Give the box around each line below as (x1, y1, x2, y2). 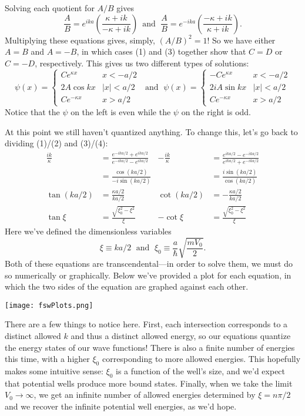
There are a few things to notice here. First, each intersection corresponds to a (5, 318, 288, 330)
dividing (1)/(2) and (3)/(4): (5, 137, 108, 149)
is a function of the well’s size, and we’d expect (116, 365, 286, 377)
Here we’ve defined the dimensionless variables (5, 224, 172, 237)
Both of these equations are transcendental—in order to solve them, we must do (5, 257, 293, 269)
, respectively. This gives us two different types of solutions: (35, 56, 249, 69)
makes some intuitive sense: (5, 365, 103, 377)
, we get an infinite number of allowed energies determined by (33, 388, 256, 401)
